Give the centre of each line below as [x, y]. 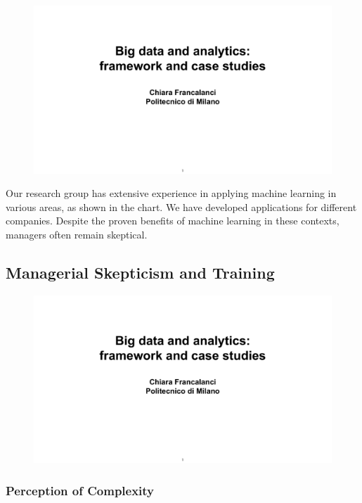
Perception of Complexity [80, 490]
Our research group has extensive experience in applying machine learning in [171, 193]
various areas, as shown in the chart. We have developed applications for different [181, 206]
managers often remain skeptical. [77, 234]
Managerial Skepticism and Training [140, 272]
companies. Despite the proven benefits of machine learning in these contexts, [173, 221]
